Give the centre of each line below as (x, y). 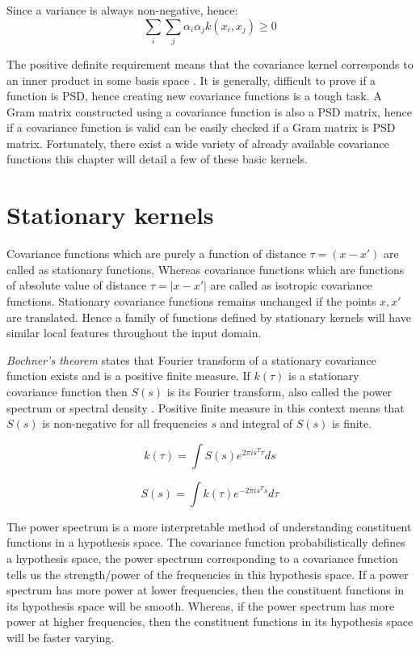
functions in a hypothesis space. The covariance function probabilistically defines (206, 542)
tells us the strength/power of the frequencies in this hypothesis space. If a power (208, 574)
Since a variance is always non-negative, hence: (122, 10)
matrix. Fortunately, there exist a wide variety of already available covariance (198, 143)
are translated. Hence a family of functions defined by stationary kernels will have (209, 317)
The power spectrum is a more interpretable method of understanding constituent (209, 526)
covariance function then (67, 391)
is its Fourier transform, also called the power (279, 391)
